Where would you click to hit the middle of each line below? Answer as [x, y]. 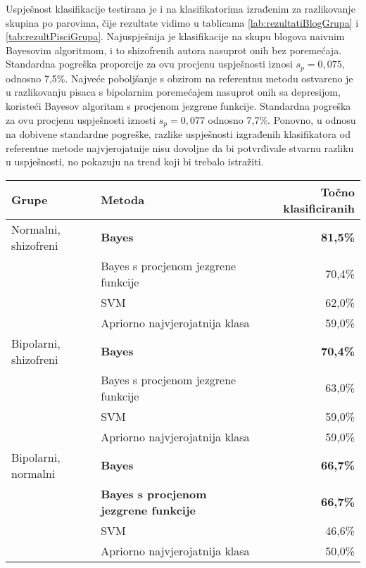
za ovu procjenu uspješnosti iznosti [81, 119]
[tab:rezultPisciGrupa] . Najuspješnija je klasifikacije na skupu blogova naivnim [175, 36]
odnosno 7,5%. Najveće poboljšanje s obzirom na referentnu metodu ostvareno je [179, 78]
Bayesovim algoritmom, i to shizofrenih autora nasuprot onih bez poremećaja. [174, 50]
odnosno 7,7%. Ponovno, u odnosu [282, 119]
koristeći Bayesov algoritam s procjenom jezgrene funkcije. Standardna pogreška [178, 106]
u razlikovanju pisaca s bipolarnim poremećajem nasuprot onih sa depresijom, [173, 92]
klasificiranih [319, 208]
